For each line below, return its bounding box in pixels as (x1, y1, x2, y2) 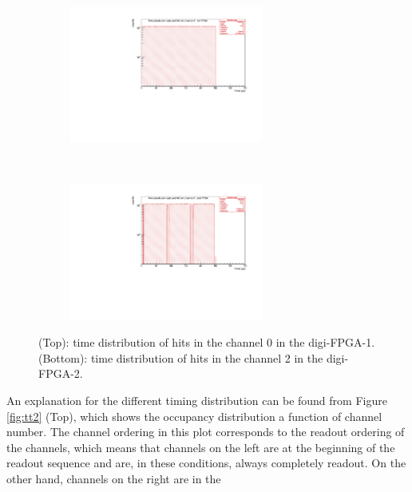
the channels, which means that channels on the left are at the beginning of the (6, 438, 395, 455)
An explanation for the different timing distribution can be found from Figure (6, 391, 387, 408)
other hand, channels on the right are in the (6, 470, 221, 486)
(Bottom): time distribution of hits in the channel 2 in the (38, 349, 323, 366)
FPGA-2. (38, 365, 83, 382)
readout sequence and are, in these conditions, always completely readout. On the (6, 454, 406, 471)
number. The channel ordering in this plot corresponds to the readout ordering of (6, 423, 405, 440)
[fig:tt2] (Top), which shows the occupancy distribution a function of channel (6, 407, 382, 424)
